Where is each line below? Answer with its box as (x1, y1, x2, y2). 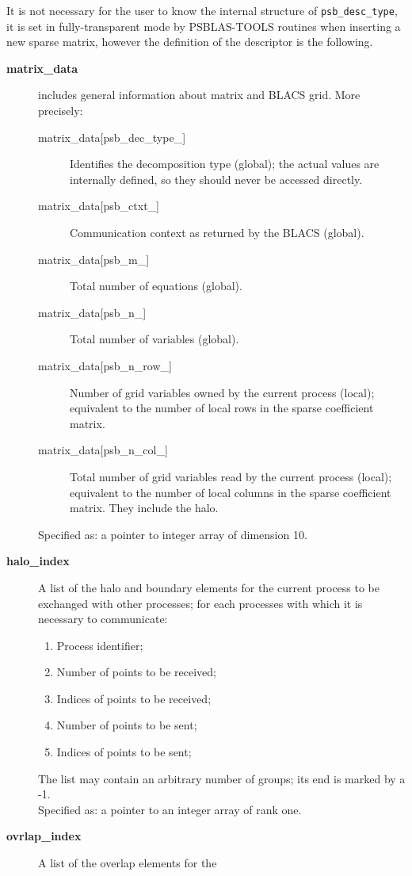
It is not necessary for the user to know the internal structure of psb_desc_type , (6, 2, 398, 18)
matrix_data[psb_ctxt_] (38, 197, 159, 214)
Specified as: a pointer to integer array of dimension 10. (38, 526, 307, 542)
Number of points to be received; (56, 664, 217, 680)
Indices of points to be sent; (56, 744, 192, 760)
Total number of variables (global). (70, 331, 239, 347)
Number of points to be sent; (56, 717, 197, 733)
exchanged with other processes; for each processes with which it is (38, 595, 363, 611)
